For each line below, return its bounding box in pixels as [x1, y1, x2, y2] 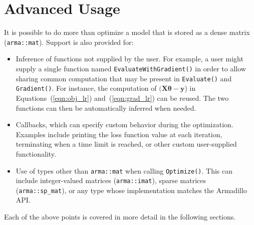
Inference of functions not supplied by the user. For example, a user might [16, 53, 243, 64]
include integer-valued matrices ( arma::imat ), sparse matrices [16, 175, 206, 186]
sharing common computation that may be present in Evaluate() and [16, 73, 232, 83]
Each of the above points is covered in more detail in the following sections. [4, 212, 236, 222]
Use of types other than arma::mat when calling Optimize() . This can [16, 165, 233, 176]
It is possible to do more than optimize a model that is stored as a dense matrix [4, 27, 250, 37]
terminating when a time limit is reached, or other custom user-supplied [16, 139, 237, 149]
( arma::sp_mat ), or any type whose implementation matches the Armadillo [16, 185, 247, 195]
